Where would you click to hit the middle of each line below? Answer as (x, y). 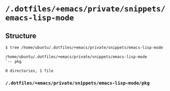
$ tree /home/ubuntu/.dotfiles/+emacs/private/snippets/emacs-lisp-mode (84, 48)
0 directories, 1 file (29, 71)
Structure (21, 36)
